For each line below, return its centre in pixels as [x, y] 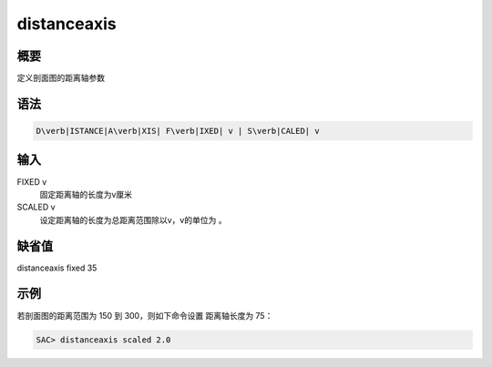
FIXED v [32, 181]
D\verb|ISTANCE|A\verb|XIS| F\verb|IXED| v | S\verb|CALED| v [178, 131]
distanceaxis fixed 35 [57, 268]
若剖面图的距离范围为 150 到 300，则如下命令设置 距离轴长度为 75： [145, 315]
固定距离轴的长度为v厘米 [86, 194]
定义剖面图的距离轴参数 [61, 78]
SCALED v [36, 207]
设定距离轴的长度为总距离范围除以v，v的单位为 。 [133, 219]
